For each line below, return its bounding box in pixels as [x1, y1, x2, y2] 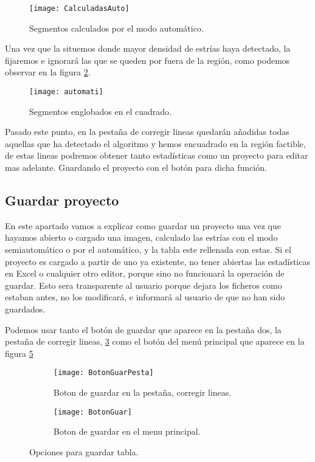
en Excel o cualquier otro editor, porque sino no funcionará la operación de [5, 267, 285, 280]
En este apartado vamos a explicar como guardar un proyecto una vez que [5, 219, 281, 232]
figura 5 [5, 346, 33, 359]
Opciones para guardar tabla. [29, 445, 139, 458]
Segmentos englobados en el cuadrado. [29, 105, 171, 117]
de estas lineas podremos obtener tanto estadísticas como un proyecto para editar [5, 149, 308, 162]
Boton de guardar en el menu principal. [54, 425, 201, 438]
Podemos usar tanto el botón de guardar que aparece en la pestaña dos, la [5, 323, 282, 336]
